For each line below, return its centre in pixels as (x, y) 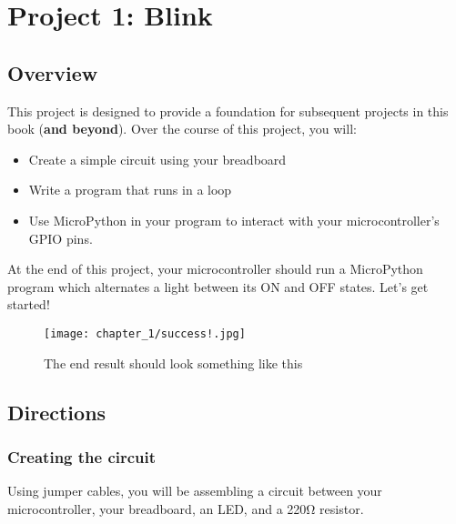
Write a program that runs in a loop (130, 190)
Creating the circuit (82, 456)
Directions (57, 412)
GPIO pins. (61, 238)
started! (29, 304)
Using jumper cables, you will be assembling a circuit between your (195, 491)
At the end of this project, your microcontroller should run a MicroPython (215, 269)
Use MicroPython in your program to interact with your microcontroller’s (234, 220)
